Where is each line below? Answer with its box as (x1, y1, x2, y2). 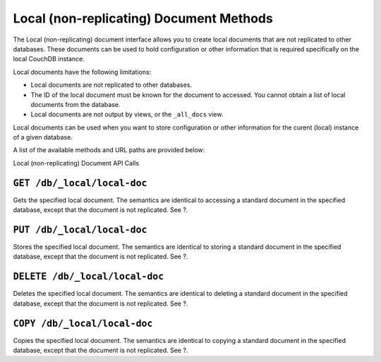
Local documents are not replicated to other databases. (30, 81, 193, 89)
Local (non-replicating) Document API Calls (13, 158, 140, 167)
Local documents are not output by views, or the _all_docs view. (30, 110, 224, 119)
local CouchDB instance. (13, 55, 85, 63)
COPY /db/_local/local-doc (13, 318, 153, 329)
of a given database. (13, 133, 73, 142)
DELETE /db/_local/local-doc (13, 271, 164, 282)
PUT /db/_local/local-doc (13, 224, 147, 235)
